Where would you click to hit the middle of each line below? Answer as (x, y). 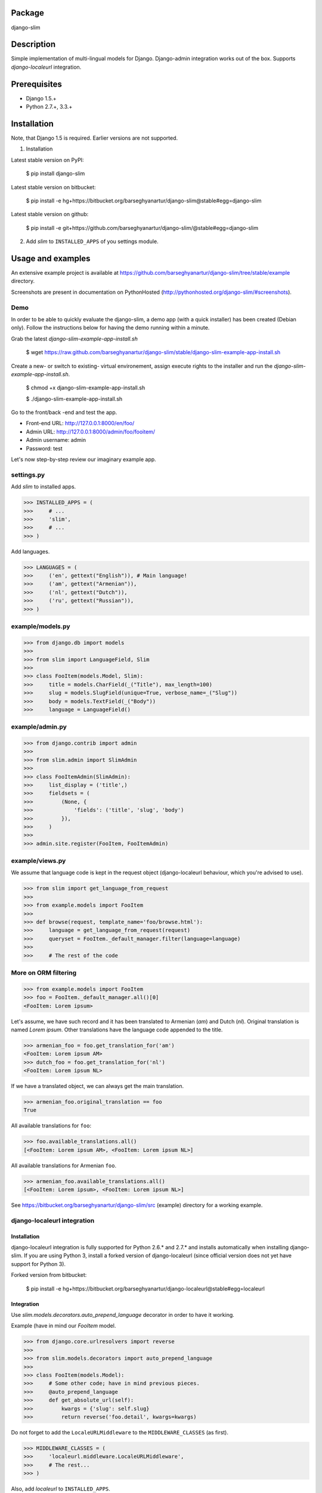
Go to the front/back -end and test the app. (64, 413)
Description (33, 44)
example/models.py (41, 626)
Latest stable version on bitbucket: (53, 187)
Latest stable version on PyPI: (47, 160)
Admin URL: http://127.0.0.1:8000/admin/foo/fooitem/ (90, 431)
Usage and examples (51, 258)
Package (28, 13)
